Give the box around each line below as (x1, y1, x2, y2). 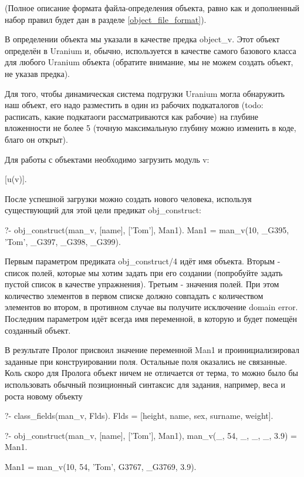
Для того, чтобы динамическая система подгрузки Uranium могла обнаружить (5, 87, 285, 99)
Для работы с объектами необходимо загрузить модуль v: (5, 153, 210, 165)
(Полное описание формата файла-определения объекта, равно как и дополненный (5, 2, 300, 14)
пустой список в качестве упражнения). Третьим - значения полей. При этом (5, 278, 279, 290)
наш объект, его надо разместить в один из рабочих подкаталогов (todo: (5, 99, 264, 111)
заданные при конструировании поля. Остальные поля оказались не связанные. (5, 355, 288, 367)
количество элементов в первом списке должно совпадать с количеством (5, 289, 264, 301)
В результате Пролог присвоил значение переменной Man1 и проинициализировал (5, 344, 300, 356)
